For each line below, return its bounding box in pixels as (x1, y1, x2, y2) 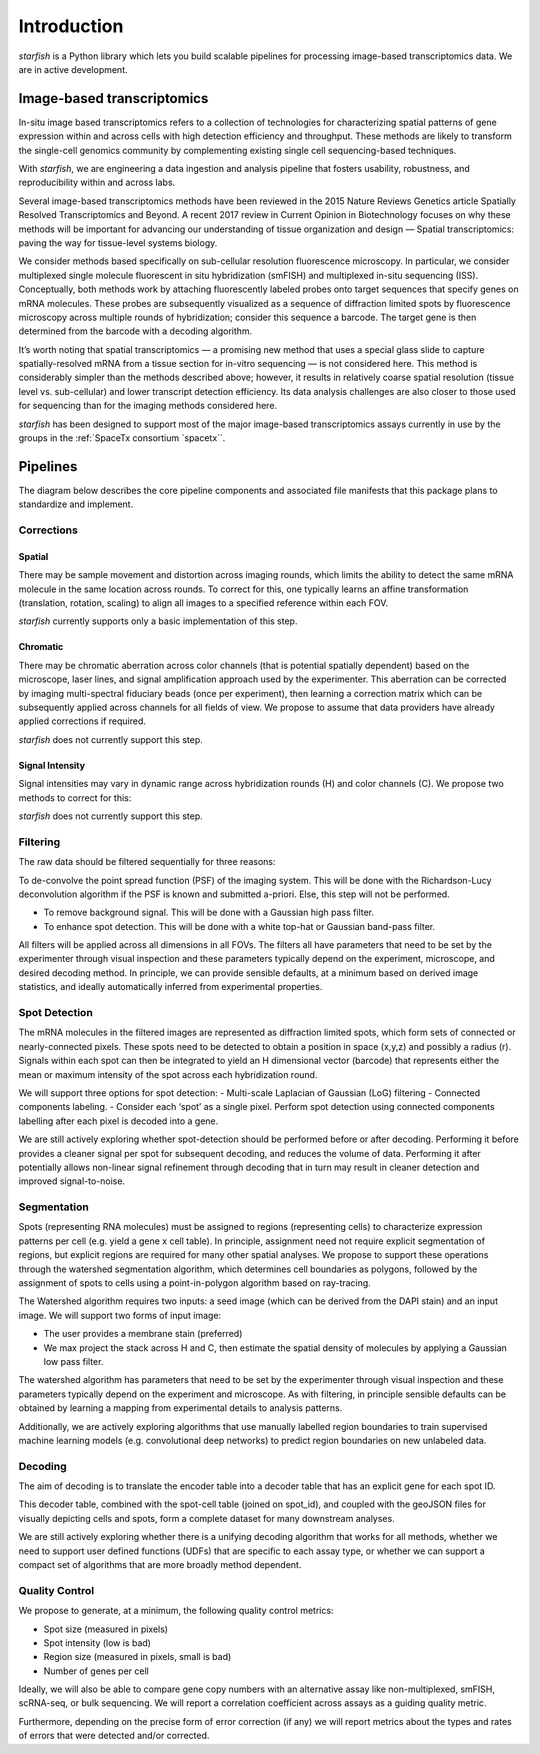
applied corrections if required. (18, 715, 147, 727)
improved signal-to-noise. (18, 1175, 125, 1187)
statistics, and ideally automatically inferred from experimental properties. (18, 981, 323, 993)
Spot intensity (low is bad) (43, 1636, 152, 1649)
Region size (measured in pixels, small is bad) (43, 1651, 232, 1663)
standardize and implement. (18, 498, 134, 510)
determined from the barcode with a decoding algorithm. (18, 325, 253, 337)
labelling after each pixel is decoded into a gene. (18, 1115, 219, 1127)
